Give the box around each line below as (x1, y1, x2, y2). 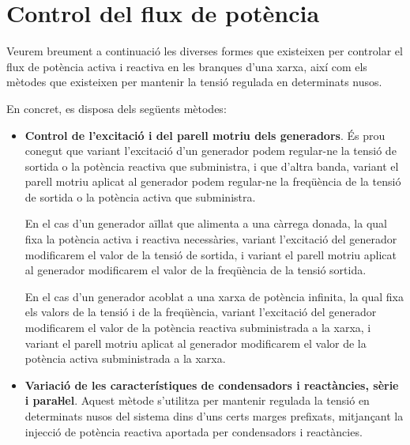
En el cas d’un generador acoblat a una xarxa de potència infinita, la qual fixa (24, 288, 404, 304)
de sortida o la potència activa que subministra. (24, 188, 256, 205)
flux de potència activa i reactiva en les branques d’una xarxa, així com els (6, 58, 367, 74)
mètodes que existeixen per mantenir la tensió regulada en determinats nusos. (6, 74, 382, 90)
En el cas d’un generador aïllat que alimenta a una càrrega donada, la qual (24, 215, 387, 232)
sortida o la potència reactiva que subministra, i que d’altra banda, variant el (24, 157, 399, 174)
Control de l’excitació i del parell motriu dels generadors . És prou (24, 126, 386, 143)
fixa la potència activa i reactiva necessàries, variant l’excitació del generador (24, 231, 397, 247)
